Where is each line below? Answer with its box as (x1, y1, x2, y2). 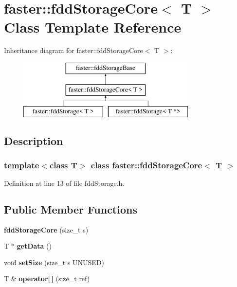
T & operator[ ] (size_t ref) (4, 273, 90, 284)
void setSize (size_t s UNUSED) (4, 257, 104, 267)
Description (4, 133, 63, 148)
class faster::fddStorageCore (91, 159, 202, 171)
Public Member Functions (4, 201, 137, 216)
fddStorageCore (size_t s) (4, 224, 89, 234)
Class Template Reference (4, 17, 182, 37)
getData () (17, 241, 52, 251)
